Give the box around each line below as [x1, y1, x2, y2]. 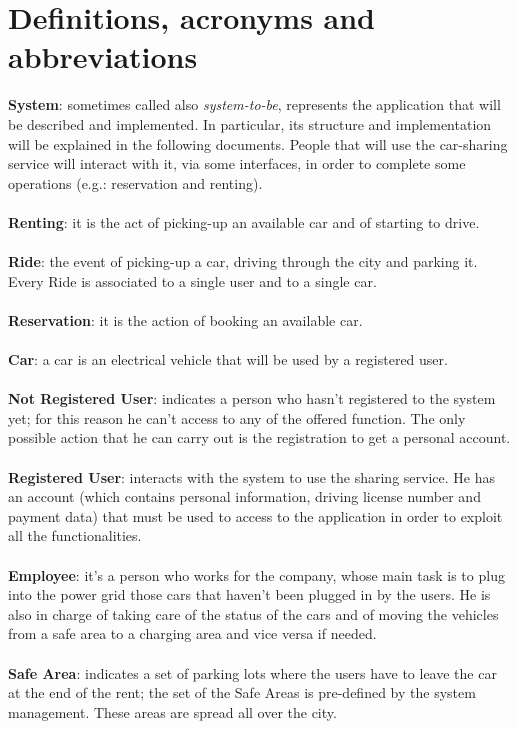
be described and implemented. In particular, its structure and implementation [8, 113, 492, 134]
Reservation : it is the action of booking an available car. [8, 309, 363, 330]
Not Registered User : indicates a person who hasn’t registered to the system [8, 388, 496, 409]
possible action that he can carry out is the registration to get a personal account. [8, 427, 511, 448]
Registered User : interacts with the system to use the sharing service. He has [8, 466, 495, 487]
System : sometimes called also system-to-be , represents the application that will [8, 94, 501, 115]
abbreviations [8, 36, 198, 77]
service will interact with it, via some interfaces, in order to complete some [8, 153, 466, 174]
